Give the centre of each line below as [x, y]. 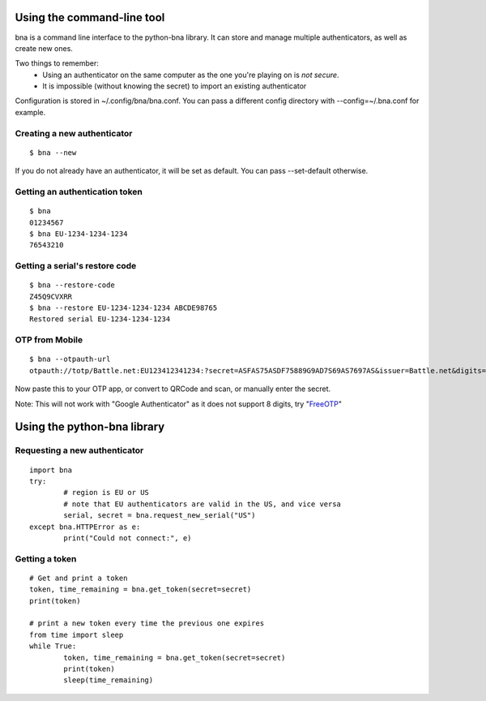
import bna [51, 470]
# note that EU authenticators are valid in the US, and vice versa [202, 504]
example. [30, 112]
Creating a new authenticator [74, 133]
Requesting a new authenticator [79, 450]
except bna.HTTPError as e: [85, 527]
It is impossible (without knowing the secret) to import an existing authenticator [175, 86]
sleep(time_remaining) [109, 680]
